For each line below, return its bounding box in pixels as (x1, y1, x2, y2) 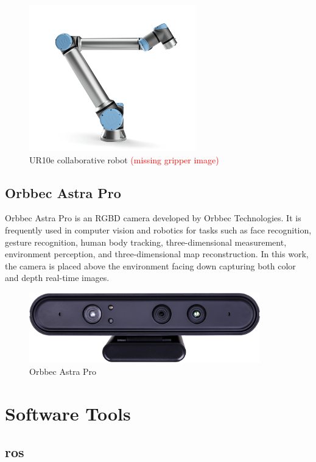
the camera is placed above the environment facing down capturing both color (5, 259, 296, 272)
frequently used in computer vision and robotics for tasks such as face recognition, (5, 223, 312, 236)
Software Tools (5, 400, 131, 425)
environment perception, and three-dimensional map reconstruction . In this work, (5, 247, 309, 260)
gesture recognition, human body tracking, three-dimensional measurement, (5, 235, 287, 248)
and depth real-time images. (5, 271, 110, 284)
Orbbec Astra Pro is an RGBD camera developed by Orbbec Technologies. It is (5, 211, 301, 224)
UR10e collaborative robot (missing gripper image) (29, 153, 219, 166)
